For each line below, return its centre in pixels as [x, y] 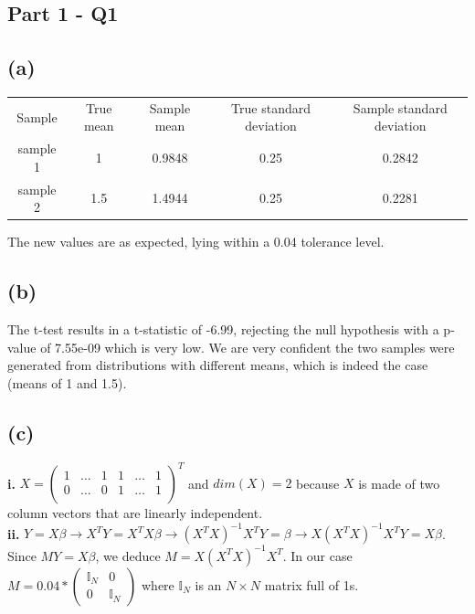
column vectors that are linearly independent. [135, 513]
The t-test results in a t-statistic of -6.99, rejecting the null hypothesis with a [223, 329]
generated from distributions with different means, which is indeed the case [218, 365]
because [318, 483]
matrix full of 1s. [311, 584]
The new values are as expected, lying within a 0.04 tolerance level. [196, 242]
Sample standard [400, 107]
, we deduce [128, 555]
